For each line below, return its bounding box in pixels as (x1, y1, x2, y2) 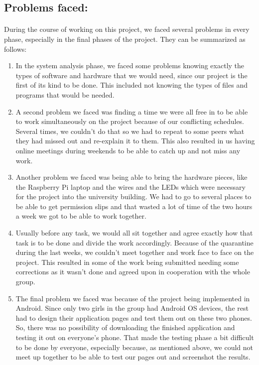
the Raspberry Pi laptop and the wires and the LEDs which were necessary (15, 181, 246, 192)
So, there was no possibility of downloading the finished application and (15, 322, 235, 333)
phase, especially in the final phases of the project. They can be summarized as (4, 33, 246, 44)
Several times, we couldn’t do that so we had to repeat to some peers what (15, 125, 245, 136)
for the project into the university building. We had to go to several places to (15, 191, 252, 202)
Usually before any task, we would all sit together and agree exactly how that (15, 228, 253, 238)
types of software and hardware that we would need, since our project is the (15, 70, 248, 80)
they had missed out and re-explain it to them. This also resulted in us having (15, 135, 255, 146)
